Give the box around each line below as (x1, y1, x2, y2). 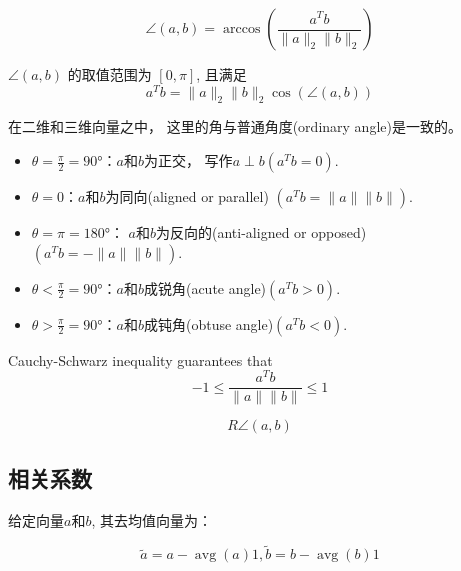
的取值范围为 (67, 64, 152, 84)
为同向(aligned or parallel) (105, 186, 269, 207)
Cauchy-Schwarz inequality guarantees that (8, 349, 273, 370)
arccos (222, 22, 261, 36)
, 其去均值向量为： (91, 509, 212, 530)
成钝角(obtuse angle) (143, 313, 274, 334)
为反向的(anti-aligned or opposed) (156, 222, 367, 243)
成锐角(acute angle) (143, 277, 267, 298)
